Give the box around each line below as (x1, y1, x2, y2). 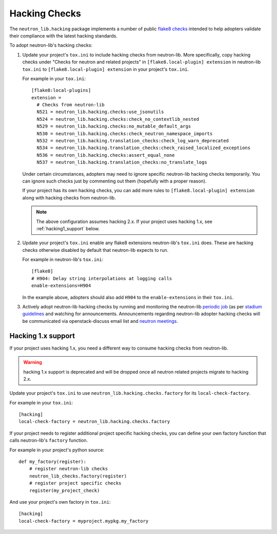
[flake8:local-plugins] (31, 87, 91, 94)
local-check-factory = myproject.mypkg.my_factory (18, 518, 149, 524)
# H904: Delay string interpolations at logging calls (31, 275, 172, 281)
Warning (23, 359, 42, 365)
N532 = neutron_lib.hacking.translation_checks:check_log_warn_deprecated (36, 138, 229, 144)
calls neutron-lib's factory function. (9, 437, 88, 444)
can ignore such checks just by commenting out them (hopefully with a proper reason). (22, 178, 207, 184)
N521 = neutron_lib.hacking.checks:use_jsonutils (36, 109, 164, 115)
